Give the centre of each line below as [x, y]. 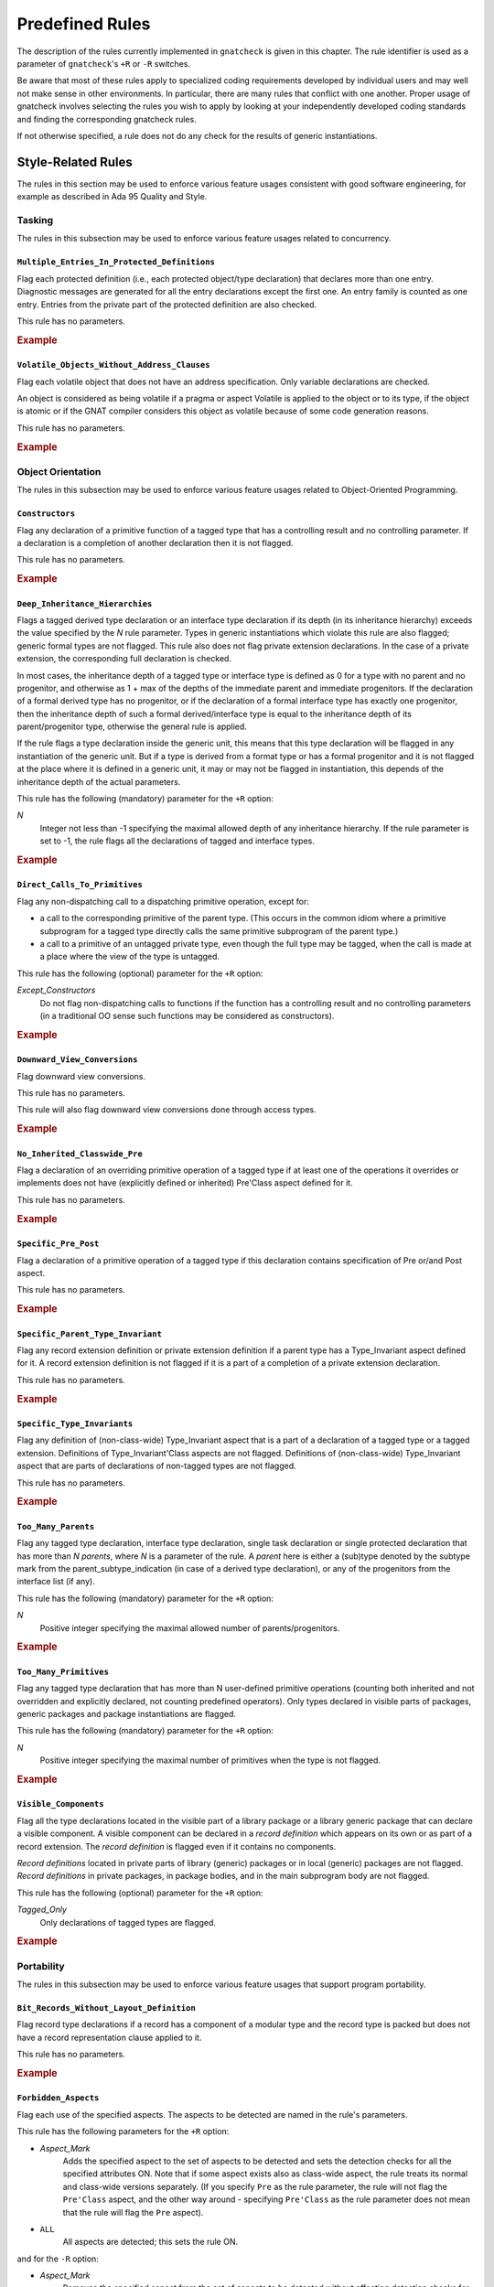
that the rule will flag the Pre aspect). [133, 2212]
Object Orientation [59, 471]
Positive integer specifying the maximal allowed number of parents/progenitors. [190, 1627]
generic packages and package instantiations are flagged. [127, 1714]
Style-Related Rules [75, 161]
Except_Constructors [56, 990]
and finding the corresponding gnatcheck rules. [107, 119]
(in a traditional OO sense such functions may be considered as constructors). [187, 1015]
